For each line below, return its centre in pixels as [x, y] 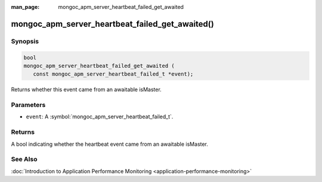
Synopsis [25, 41]
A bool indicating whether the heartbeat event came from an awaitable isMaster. [110, 144]
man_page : [25, 7]
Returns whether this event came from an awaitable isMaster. [86, 90]
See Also [24, 159]
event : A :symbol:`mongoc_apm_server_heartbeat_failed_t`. [100, 117]
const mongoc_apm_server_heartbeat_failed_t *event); [113, 74]
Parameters [28, 105]
